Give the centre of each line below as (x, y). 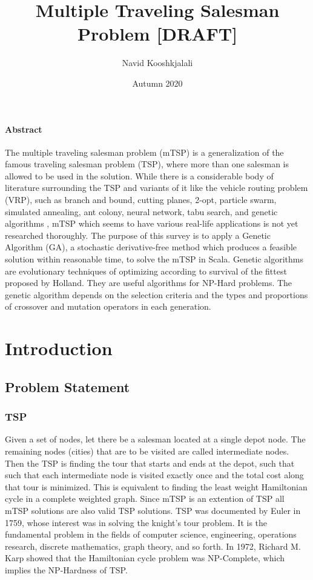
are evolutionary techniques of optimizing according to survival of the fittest (146, 271)
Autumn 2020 (157, 83)
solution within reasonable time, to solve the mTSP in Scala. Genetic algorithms (154, 259)
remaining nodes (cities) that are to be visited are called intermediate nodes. (147, 451)
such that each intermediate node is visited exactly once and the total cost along (154, 475)
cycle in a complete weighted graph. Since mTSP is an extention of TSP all (145, 498)
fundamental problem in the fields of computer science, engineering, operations (151, 534)
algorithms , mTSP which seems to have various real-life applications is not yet (152, 223)
